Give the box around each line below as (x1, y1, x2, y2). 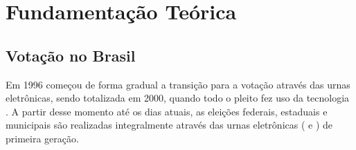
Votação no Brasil (6, 44, 136, 66)
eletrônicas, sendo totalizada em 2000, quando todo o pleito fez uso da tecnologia (6, 91, 350, 105)
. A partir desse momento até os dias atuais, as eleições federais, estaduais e (6, 104, 328, 118)
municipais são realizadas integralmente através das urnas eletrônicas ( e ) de (6, 118, 333, 132)
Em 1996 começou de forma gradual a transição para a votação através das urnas (6, 77, 350, 91)
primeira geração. (6, 131, 79, 145)
